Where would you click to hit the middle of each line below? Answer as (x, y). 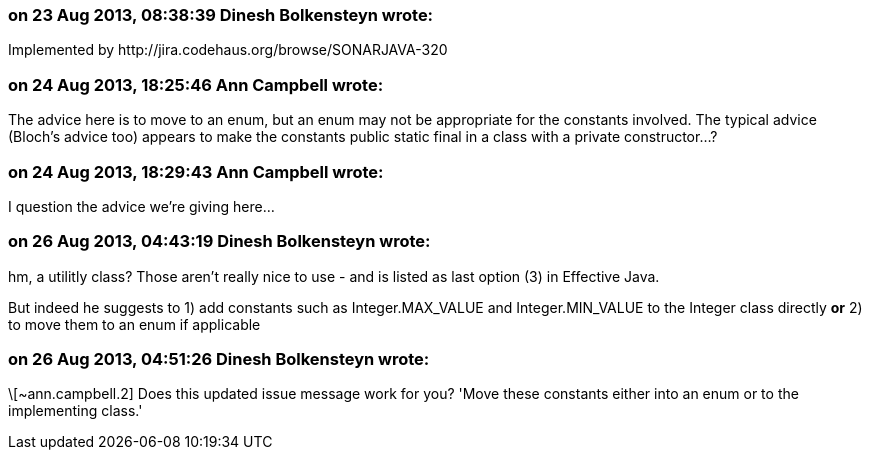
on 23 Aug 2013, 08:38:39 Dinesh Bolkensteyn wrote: (221, 15)
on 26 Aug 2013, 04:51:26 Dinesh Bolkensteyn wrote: (219, 359)
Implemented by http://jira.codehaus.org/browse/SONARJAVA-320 (228, 50)
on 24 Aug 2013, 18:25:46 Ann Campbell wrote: (196, 84)
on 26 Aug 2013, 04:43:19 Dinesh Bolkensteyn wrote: (219, 241)
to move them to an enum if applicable (134, 324)
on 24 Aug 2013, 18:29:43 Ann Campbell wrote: (196, 171)
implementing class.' (75, 411)
